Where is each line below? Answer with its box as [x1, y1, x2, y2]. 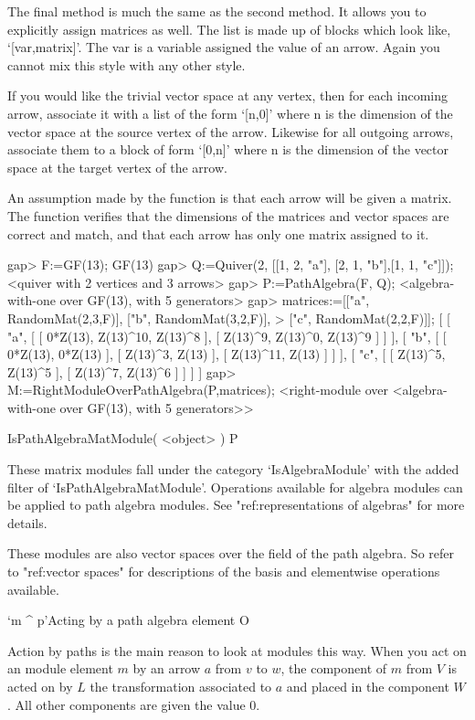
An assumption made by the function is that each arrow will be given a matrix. [7, 188, 452, 207]
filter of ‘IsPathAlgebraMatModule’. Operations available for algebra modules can [7, 477, 463, 496]
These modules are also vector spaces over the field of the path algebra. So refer [7, 544, 455, 563]
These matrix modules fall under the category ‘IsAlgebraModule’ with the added [7, 460, 459, 479]
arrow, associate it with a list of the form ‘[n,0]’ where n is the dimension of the [7, 103, 453, 122]
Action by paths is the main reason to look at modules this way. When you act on [7, 641, 467, 660]
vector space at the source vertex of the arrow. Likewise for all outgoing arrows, [7, 122, 454, 141]
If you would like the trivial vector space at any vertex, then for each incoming [7, 86, 449, 105]
